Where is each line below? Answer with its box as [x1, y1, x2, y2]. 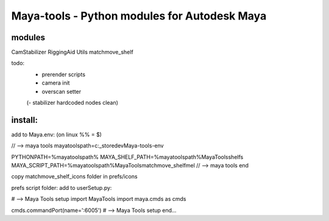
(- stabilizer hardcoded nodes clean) [26, 99, 119, 107]
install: [11, 114, 38, 125]
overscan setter [41, 88, 82, 95]
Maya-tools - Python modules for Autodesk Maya [11, 9, 267, 23]
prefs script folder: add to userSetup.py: [11, 184, 112, 191]
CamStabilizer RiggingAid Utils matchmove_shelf [11, 49, 133, 56]
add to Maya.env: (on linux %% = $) [11, 131, 102, 138]
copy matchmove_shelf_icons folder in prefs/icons [11, 173, 138, 180]
